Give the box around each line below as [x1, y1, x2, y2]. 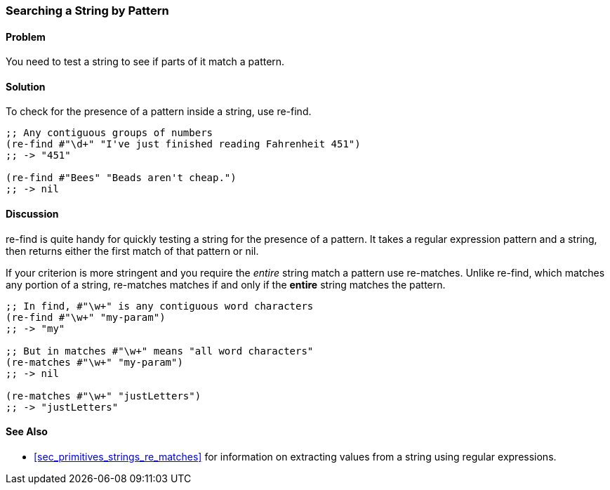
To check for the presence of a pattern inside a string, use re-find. [6, 105, 312, 118]
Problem [6, 30, 46, 43]
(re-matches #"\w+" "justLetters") [6, 390, 201, 402]
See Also [6, 425, 48, 438]
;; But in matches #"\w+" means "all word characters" [6, 345, 314, 357]
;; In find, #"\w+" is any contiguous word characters [6, 300, 314, 312]
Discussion [6, 208, 59, 220]
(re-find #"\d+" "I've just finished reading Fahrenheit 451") [6, 138, 361, 150]
